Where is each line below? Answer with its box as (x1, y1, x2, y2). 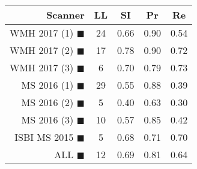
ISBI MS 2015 (14, 130, 74, 144)
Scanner (46, 8, 85, 22)
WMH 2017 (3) (10, 61, 74, 74)
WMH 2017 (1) (10, 26, 74, 40)
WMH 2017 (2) (10, 43, 74, 57)
